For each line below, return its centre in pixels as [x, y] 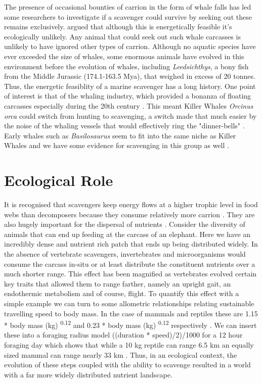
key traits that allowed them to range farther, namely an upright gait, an [118, 283]
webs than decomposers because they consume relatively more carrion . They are [129, 214]
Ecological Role [59, 180]
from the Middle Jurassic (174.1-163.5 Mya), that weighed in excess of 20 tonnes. [130, 76]
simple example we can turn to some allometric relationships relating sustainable [129, 303]
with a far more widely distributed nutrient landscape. [88, 374]
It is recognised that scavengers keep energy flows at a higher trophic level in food [131, 204]
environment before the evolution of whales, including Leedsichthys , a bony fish [126, 66]
